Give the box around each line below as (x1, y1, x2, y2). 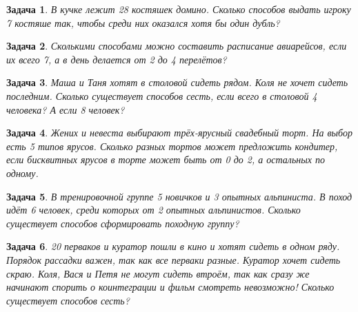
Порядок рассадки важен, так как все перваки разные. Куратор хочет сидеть (6, 252, 341, 267)
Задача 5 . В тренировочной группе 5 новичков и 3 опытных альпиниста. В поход (6, 189, 352, 203)
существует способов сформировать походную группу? (6, 216, 239, 230)
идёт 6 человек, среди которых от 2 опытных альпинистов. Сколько (6, 202, 301, 217)
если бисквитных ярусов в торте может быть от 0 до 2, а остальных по (6, 152, 325, 167)
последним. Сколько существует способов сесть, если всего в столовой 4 (6, 88, 317, 103)
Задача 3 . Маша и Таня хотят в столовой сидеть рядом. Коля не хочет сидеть (6, 75, 348, 90)
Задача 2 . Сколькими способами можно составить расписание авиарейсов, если (6, 39, 347, 53)
